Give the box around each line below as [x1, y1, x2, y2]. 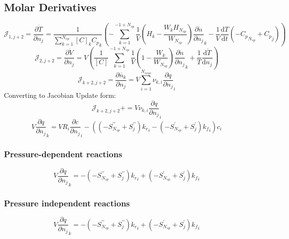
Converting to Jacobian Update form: [4, 90, 116, 100]
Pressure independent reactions [4, 197, 130, 209]
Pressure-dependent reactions [4, 148, 122, 160]
